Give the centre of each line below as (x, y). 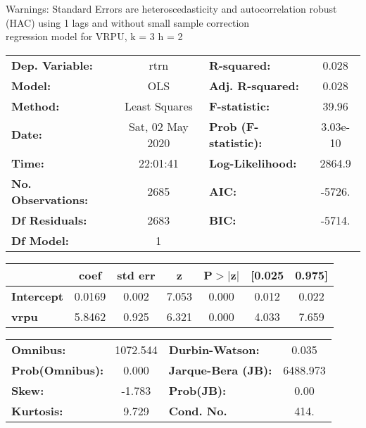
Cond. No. (198, 410)
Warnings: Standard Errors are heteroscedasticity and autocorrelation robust (171, 8)
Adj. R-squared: (254, 85)
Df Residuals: (49, 220)
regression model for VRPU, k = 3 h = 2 (94, 36)
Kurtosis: (37, 410)
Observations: (50, 199)
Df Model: (40, 240)
